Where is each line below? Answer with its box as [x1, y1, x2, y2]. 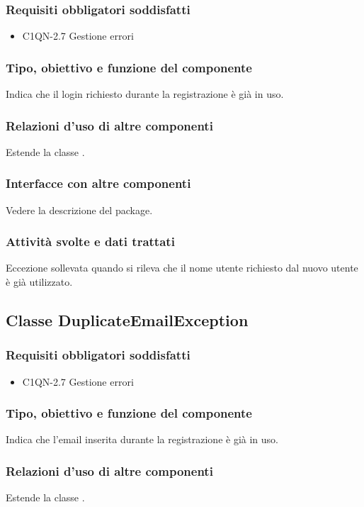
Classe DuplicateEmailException [6, 309, 249, 331]
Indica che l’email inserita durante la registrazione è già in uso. [6, 432, 278, 447]
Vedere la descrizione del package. [6, 202, 153, 217]
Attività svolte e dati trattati [6, 233, 175, 250]
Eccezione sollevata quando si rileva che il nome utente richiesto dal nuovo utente [6, 260, 358, 275]
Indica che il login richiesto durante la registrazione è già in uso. [6, 87, 284, 101]
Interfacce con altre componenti [6, 174, 191, 192]
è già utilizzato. [6, 274, 73, 289]
